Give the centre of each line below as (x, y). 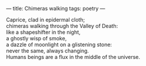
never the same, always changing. (48, 51)
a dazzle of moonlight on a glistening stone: (59, 44)
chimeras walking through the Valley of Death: (62, 26)
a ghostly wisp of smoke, (36, 38)
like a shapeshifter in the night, (43, 32)
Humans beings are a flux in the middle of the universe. (73, 57)
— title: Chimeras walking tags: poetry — (56, 8)
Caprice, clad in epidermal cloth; (46, 20)
